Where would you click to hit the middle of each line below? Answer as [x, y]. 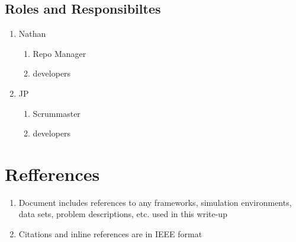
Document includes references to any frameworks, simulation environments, [155, 202]
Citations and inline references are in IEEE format [110, 234]
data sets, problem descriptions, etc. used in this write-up [123, 214]
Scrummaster [57, 113]
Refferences [52, 173]
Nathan [32, 34]
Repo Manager [59, 53]
